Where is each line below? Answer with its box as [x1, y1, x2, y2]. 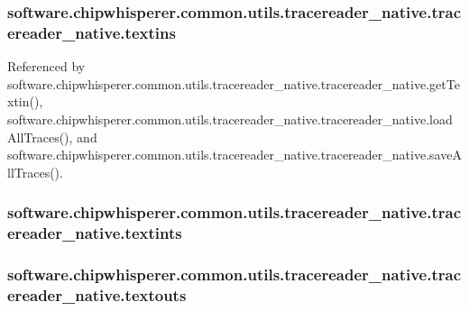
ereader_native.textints [7, 222, 182, 244]
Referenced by [7, 57, 86, 76]
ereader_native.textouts [7, 283, 187, 306]
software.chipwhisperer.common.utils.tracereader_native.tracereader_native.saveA [7, 145, 462, 164]
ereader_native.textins [7, 21, 176, 43]
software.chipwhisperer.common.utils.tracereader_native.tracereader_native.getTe [7, 74, 460, 93]
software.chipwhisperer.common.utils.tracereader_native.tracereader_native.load [7, 109, 453, 128]
